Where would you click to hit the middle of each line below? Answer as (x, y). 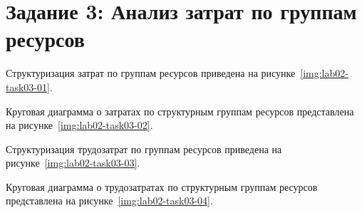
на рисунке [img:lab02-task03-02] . (79, 125)
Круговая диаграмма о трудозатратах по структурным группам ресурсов (162, 186)
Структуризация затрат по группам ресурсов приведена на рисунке (151, 73)
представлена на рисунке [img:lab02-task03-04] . (109, 201)
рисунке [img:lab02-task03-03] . (73, 163)
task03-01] (28, 87)
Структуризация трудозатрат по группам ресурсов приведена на (144, 149)
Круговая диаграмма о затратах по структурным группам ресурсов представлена (180, 111)
